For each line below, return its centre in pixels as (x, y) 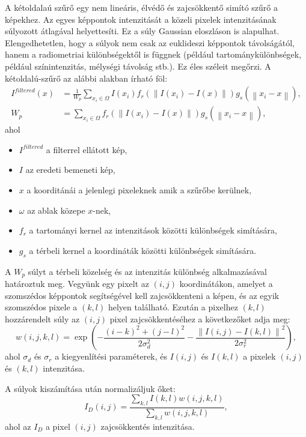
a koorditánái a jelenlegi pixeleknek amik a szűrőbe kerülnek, (139, 190)
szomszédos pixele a (41, 307)
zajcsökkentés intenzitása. (148, 426)
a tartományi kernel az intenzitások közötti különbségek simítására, (153, 230)
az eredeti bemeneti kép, (70, 170)
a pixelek (259, 356)
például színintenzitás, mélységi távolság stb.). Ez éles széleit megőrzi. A (138, 66)
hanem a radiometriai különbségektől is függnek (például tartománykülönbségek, (153, 54)
